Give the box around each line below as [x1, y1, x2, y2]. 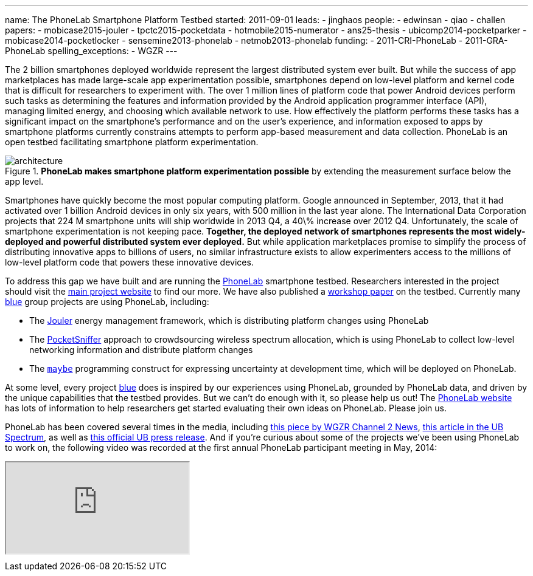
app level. [5, 176, 44, 187]
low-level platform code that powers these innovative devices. [5, 257, 254, 267]
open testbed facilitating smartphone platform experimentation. [5, 137, 259, 147]
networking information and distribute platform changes [29, 345, 253, 355]
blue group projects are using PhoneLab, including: [5, 297, 209, 307]
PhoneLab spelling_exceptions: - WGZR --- [5, 46, 178, 56]
